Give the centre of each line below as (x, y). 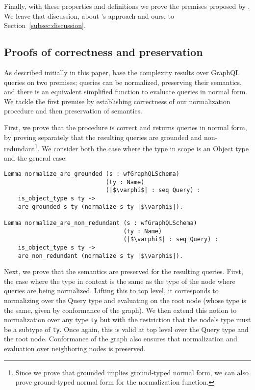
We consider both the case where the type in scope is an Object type (145, 148)
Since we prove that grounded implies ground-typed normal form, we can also (132, 372)
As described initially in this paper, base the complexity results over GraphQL (122, 72)
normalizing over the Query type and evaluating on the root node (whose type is (125, 300)
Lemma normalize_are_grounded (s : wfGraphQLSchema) (92, 174)
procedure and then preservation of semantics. (73, 111)
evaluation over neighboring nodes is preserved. (75, 348)
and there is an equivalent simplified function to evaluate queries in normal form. (126, 92)
